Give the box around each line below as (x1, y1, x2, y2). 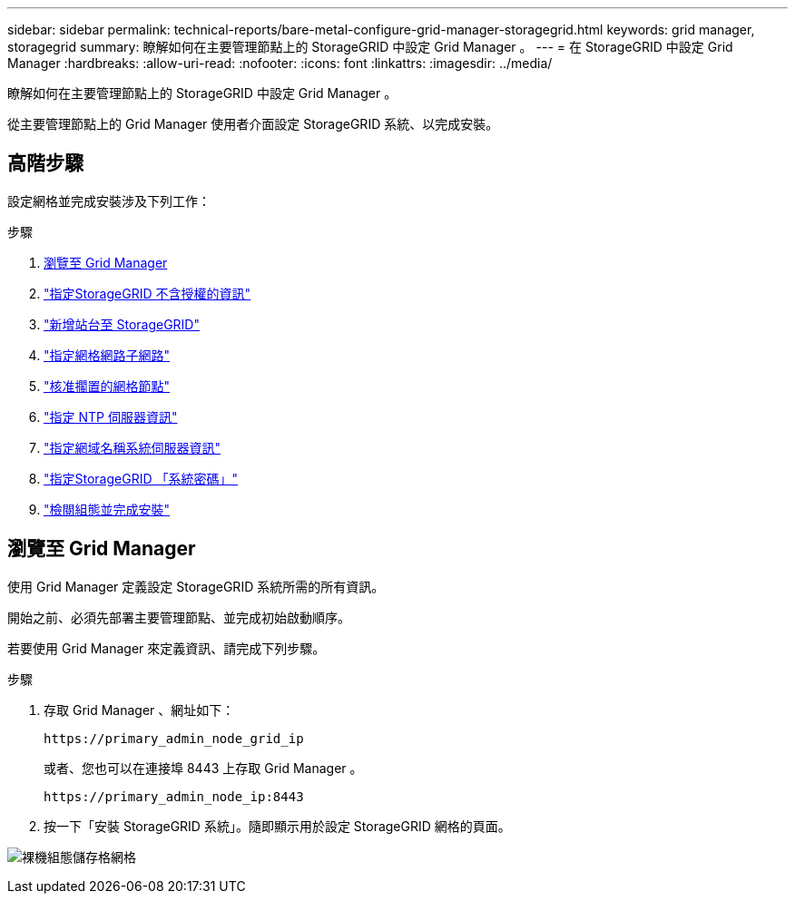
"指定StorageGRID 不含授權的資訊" (44, 285, 250, 301)
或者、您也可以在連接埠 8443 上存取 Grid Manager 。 (44, 759, 363, 776)
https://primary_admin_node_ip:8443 (44, 788, 304, 804)
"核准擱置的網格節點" (44, 377, 171, 394)
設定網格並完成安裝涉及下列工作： (7, 192, 211, 209)
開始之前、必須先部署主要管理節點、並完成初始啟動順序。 (7, 609, 350, 625)
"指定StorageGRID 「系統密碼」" (44, 470, 238, 486)
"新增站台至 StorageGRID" (44, 316, 200, 332)
